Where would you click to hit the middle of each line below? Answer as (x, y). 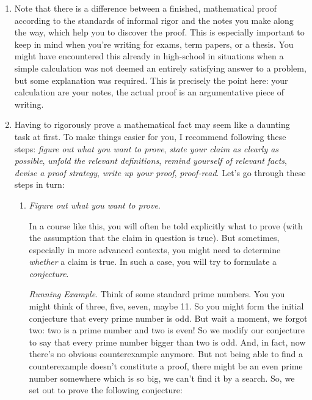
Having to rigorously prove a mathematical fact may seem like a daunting (152, 124)
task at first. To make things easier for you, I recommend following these (150, 136)
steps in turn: (39, 184)
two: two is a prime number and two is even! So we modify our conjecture (167, 330)
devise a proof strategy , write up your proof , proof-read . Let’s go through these (160, 172)
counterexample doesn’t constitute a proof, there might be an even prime (166, 366)
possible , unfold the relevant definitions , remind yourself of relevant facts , (151, 161)
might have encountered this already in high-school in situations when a (149, 56)
